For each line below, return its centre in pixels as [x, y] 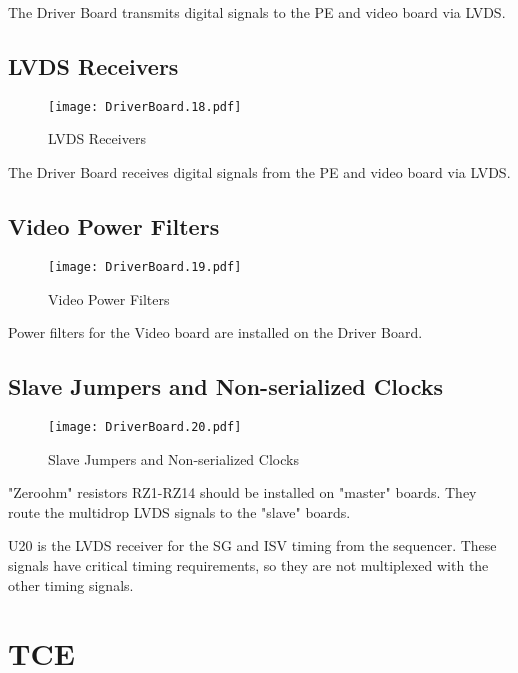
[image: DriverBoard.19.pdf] [145, 266]
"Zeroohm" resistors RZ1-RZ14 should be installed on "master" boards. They [242, 492]
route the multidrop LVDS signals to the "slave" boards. [179, 511]
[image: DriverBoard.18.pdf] [145, 106]
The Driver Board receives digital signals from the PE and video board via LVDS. [259, 172]
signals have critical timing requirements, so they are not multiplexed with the [248, 564]
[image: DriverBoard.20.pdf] [145, 426]
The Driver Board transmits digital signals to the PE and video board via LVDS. [257, 12]
